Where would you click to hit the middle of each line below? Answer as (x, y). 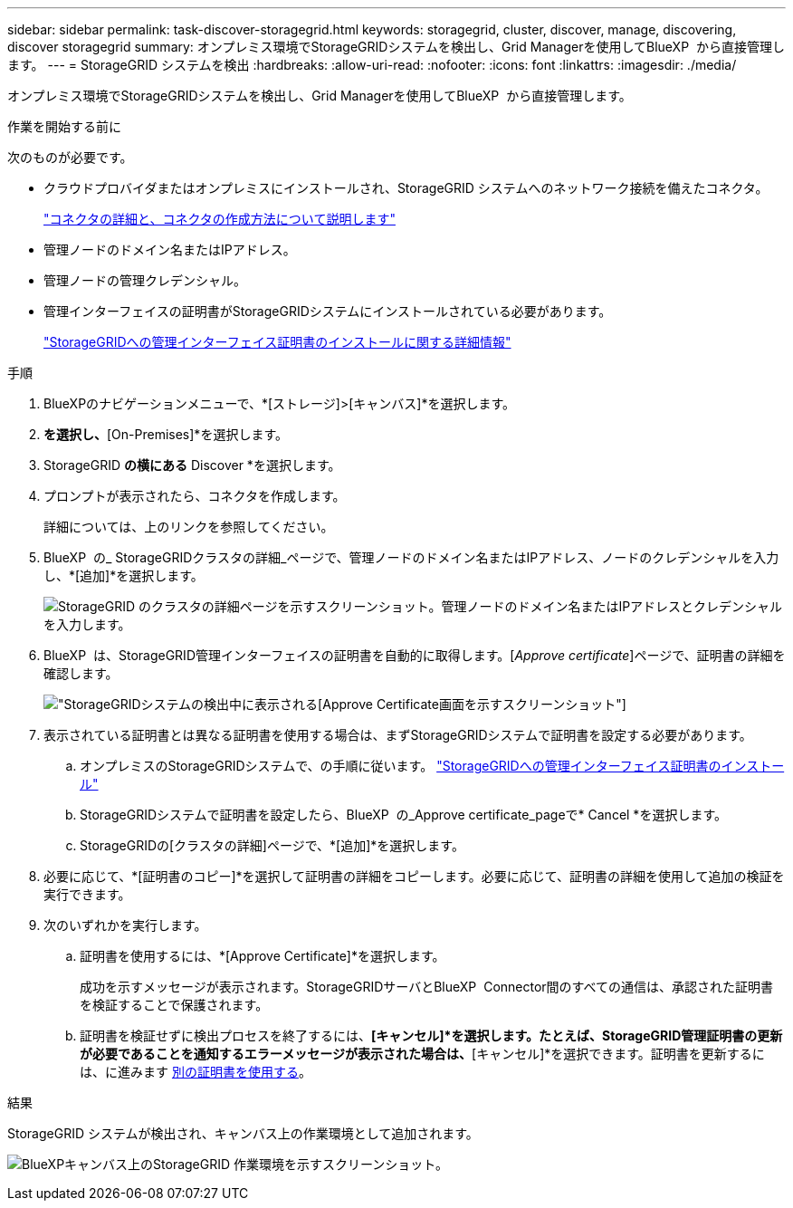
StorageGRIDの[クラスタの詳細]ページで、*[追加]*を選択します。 (272, 845)
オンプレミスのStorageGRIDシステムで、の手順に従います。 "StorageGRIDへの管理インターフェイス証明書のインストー (432, 766)
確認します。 (81, 673)
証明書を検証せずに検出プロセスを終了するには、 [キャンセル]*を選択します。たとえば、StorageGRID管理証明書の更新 (431, 1035)
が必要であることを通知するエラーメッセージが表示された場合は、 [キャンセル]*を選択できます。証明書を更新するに (422, 1054)
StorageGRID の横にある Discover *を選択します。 (192, 465)
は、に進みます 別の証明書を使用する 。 (196, 1072)
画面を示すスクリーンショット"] (532, 704)
